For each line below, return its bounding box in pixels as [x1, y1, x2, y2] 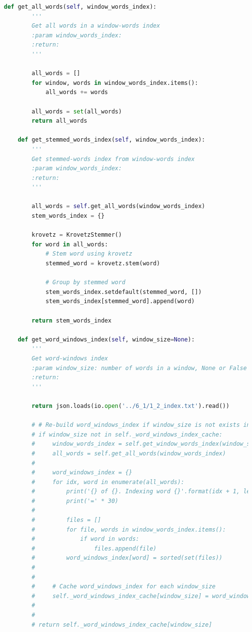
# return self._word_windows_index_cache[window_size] [31, 621, 212, 628]
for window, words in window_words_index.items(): [31, 79, 198, 86]
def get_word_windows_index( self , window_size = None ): [17, 336, 195, 343]
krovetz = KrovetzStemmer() [31, 231, 122, 239]
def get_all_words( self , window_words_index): [4, 3, 157, 10]
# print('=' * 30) [31, 497, 119, 504]
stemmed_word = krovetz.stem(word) [45, 260, 160, 267]
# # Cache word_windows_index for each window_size [31, 583, 216, 590]
